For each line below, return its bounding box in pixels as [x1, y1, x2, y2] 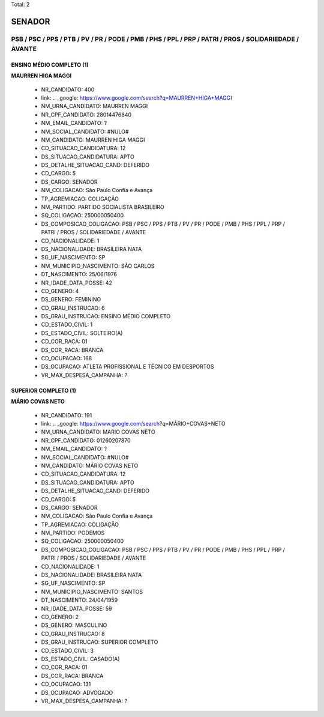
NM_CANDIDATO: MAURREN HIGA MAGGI [41, 136, 145, 144]
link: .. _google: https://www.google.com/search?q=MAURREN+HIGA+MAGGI [41, 94, 232, 101]
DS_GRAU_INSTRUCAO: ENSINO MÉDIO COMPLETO [41, 313, 171, 320]
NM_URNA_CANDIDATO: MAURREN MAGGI [41, 103, 148, 110]
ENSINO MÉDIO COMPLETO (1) [11, 61, 89, 68]
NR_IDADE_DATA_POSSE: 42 [41, 279, 112, 286]
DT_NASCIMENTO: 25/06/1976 [41, 271, 117, 278]
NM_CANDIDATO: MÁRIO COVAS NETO [41, 462, 139, 469]
